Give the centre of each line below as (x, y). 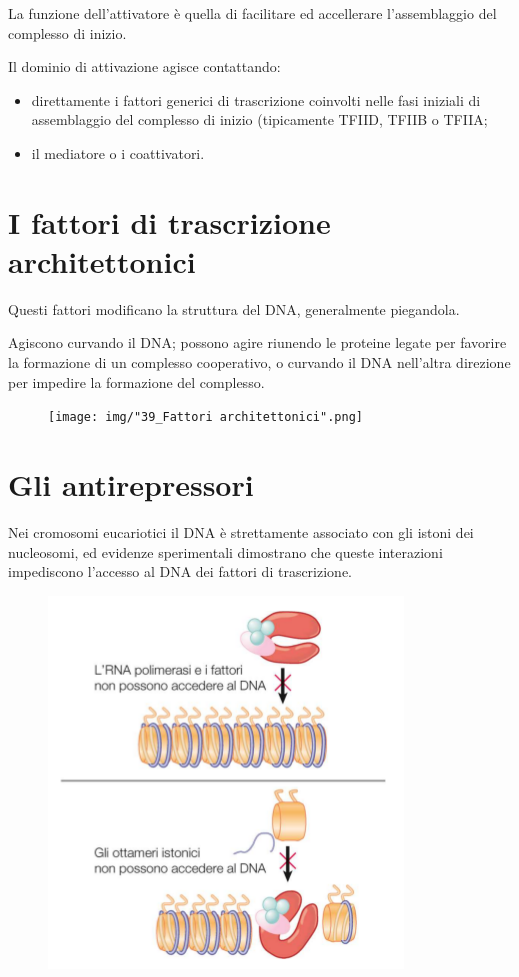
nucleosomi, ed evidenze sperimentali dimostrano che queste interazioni (225, 551)
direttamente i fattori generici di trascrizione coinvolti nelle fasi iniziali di (256, 99)
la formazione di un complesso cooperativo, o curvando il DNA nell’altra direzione (259, 362)
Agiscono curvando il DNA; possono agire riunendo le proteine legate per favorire (257, 342)
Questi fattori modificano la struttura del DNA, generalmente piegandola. (234, 308)
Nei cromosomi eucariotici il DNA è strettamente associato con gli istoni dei (241, 532)
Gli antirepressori (131, 484)
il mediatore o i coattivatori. (118, 152)
